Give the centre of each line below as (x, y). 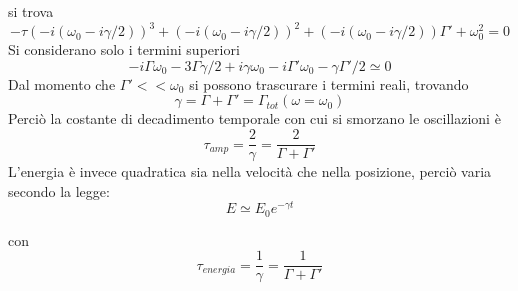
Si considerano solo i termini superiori (124, 49)
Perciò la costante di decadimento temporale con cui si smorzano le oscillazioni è (254, 118)
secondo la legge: (59, 190)
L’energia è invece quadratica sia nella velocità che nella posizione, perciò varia (250, 171)
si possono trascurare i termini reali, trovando (329, 83)
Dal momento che (62, 83)
